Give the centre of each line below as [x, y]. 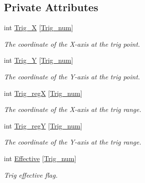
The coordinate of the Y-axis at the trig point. [72, 76]
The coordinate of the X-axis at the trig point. [72, 44]
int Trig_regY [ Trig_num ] [43, 125]
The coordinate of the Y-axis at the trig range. [73, 142]
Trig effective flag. [31, 174]
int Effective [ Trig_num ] [40, 158]
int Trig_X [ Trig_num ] [39, 27]
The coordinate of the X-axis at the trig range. [73, 109]
